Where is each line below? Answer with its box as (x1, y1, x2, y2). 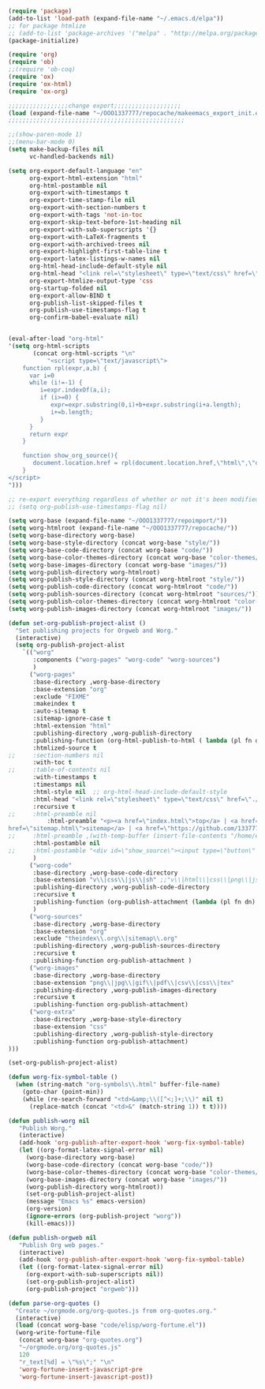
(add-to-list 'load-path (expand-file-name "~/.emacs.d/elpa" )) (8, 14, 224, 22)
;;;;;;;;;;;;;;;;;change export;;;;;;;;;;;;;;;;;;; (8, 102, 181, 110)
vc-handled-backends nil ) (28, 152, 114, 160)
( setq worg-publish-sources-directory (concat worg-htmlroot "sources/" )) (8, 590, 259, 598)
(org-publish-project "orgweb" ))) (25, 1285, 140, 1293)
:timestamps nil (32, 781, 87, 788)
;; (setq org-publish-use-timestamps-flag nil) (8, 503, 168, 511)
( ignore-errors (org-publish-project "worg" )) (25, 1212, 181, 1220)
